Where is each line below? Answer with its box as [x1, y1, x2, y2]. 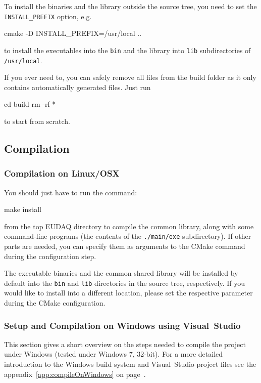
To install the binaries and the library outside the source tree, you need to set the [4, 1, 257, 11]
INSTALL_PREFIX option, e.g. [4, 11, 92, 21]
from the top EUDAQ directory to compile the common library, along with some [4, 221, 254, 231]
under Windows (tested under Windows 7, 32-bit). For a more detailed [4, 349, 223, 359]
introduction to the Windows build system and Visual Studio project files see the [4, 359, 256, 369]
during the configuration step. [4, 250, 96, 261]
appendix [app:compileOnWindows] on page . [4, 368, 146, 379]
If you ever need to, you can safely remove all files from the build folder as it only [4, 72, 256, 82]
